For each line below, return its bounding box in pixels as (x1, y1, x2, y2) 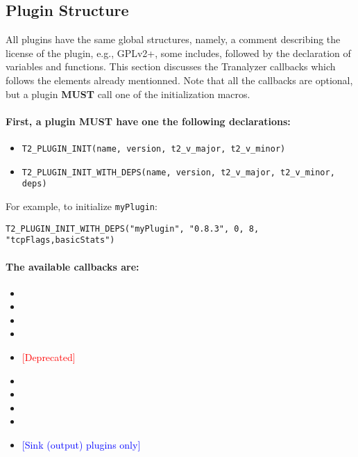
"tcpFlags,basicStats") (6, 235, 115, 246)
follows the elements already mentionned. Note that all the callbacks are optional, (6, 72, 353, 87)
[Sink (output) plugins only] (22, 438, 141, 452)
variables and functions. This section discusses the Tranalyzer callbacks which (6, 59, 336, 74)
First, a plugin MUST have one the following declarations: (6, 113, 291, 128)
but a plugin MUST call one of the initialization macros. (6, 86, 250, 101)
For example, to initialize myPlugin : (6, 198, 157, 213)
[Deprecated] (22, 350, 76, 364)
